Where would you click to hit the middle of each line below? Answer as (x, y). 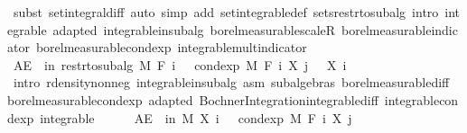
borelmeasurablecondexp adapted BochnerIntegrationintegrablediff (193, 99)
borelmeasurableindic (400, 29)
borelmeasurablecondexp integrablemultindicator (171, 47)
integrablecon (421, 99)
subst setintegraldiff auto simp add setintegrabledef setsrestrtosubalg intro (226, 12)
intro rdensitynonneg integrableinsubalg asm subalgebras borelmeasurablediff (231, 82)
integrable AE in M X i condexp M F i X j (196, 117)
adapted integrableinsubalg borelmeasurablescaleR (194, 29)
